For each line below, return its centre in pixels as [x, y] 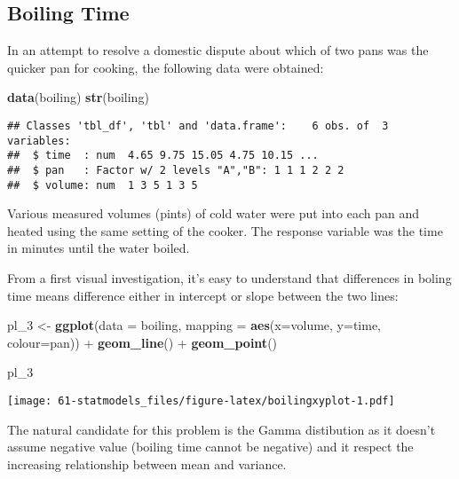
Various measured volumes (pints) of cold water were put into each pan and [214, 213]
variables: [39, 141]
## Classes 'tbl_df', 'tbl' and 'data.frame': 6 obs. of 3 [198, 126]
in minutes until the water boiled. [99, 248]
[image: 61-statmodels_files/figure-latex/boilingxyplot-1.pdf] [201, 401]
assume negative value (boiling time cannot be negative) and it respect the [210, 447]
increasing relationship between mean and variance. [147, 463]
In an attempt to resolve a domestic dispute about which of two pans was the [218, 50]
